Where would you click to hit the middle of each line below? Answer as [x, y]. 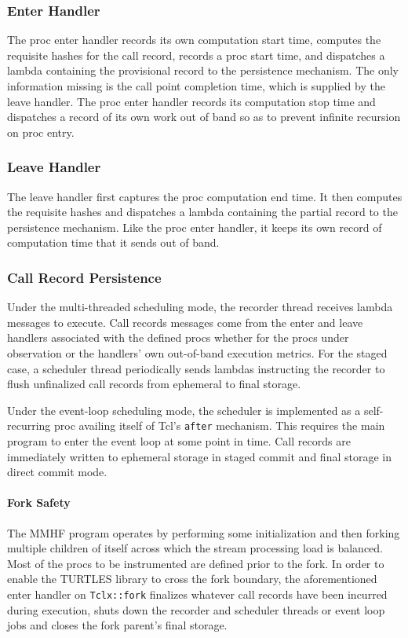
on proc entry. [41, 132]
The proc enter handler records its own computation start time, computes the [194, 40]
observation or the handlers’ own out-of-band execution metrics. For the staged [197, 352]
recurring [29, 425]
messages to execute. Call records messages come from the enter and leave [185, 322]
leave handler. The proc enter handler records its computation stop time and [191, 101]
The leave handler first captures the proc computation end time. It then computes [205, 196]
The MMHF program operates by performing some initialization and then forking [204, 532]
